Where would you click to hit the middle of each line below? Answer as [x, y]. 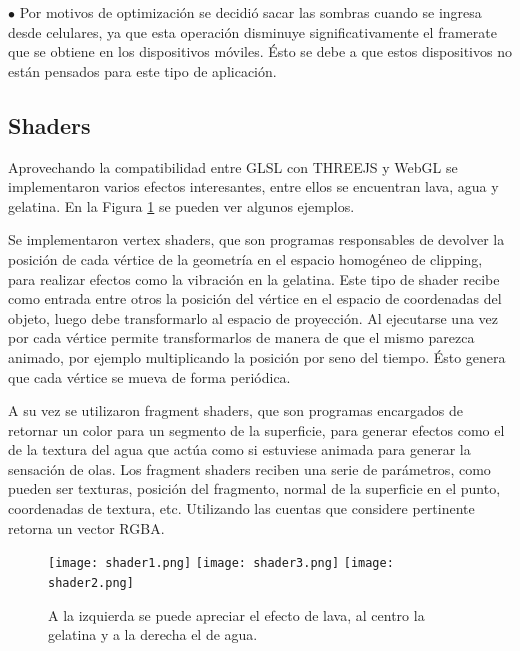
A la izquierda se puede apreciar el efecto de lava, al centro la [236, 614]
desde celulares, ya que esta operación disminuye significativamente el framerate [252, 31]
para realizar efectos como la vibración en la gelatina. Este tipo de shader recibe [254, 278]
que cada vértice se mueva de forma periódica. [149, 376]
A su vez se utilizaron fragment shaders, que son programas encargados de [235, 410]
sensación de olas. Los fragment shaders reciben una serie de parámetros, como [249, 468]
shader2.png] [91, 582]
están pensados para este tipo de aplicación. [142, 70]
